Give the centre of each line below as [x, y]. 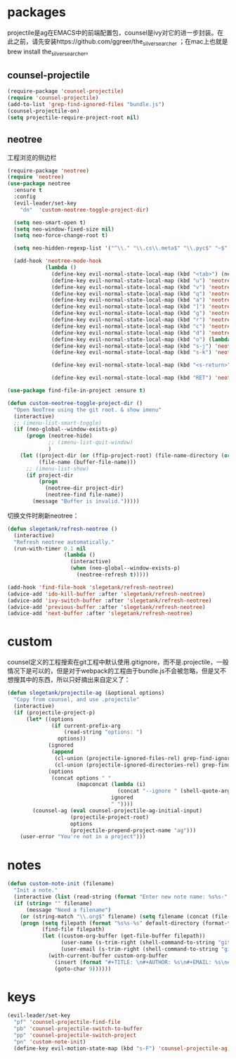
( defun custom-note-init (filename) [61, 884]
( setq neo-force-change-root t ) [61, 236]
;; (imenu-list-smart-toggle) [58, 423]
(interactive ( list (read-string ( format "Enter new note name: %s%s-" [121, 897]
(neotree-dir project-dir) [84, 488]
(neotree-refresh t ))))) [113, 575]
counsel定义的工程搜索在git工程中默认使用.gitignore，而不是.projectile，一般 [118, 662]
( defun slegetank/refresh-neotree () [63, 529]
